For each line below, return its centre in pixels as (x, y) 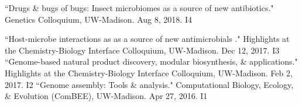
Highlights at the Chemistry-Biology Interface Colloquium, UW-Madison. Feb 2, (149, 73)
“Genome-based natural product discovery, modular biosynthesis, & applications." (151, 61)
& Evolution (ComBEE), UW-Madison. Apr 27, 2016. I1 (106, 96)
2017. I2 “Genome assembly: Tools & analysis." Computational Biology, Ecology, (149, 84)
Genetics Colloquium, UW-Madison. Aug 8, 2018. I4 (98, 19)
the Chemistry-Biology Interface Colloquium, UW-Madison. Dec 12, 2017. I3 (142, 50)
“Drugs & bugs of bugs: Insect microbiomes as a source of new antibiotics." (139, 8)
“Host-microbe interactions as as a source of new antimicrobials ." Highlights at (147, 39)
